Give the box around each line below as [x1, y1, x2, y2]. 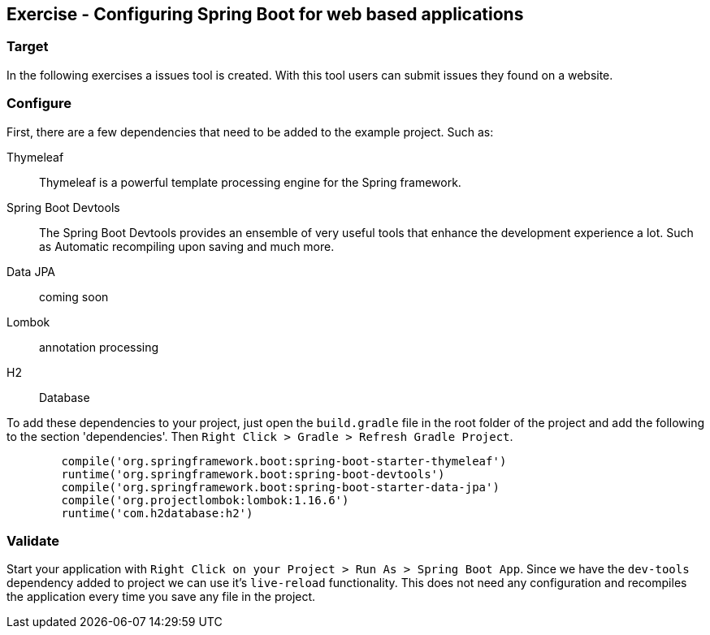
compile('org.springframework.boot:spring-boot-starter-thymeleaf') [61, 454, 507, 468]
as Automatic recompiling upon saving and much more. [39, 239, 335, 253]
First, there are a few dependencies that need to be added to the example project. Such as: [6, 124, 494, 139]
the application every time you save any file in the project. [6, 590, 316, 604]
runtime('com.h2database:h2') [61, 506, 253, 520]
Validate [6, 532, 59, 549]
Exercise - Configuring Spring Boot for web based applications [6, 4, 524, 24]
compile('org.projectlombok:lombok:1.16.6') [61, 493, 349, 507]
